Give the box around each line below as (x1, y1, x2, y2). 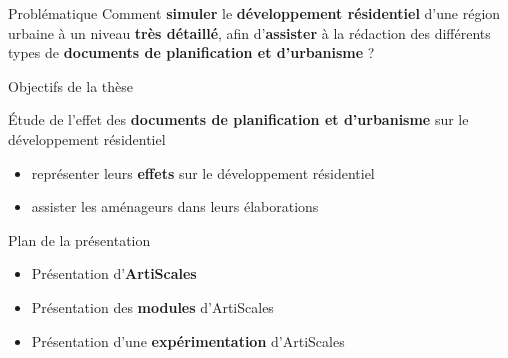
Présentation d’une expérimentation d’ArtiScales (31, 330, 345, 351)
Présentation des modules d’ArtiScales (31, 296, 274, 317)
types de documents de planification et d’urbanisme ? (8, 42, 375, 63)
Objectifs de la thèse (8, 75, 133, 96)
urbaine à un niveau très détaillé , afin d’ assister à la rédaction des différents (8, 22, 491, 43)
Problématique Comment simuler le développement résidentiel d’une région (8, 3, 501, 23)
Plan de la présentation (8, 229, 151, 250)
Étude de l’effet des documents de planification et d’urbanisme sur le (8, 109, 469, 130)
